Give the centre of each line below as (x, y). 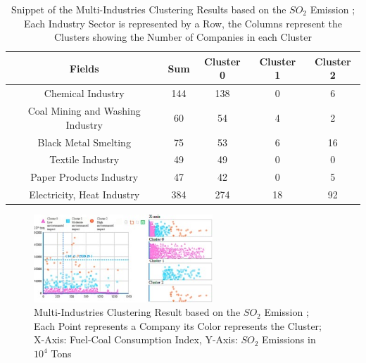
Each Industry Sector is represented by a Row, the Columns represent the (183, 23)
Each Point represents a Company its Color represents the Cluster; (178, 325)
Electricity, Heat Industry (84, 195)
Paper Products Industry (84, 177)
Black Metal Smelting (84, 142)
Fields (84, 68)
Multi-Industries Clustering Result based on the (137, 312)
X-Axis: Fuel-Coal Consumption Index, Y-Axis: (136, 339)
